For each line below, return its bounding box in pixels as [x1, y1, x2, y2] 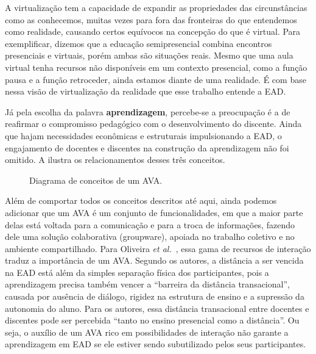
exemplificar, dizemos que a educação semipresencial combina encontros [5, 37, 272, 49]
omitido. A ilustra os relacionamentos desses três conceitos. [5, 153, 225, 166]
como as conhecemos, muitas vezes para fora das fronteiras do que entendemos [5, 13, 297, 26]
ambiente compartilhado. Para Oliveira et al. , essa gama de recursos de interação [5, 242, 311, 255]
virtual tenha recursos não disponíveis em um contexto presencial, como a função [5, 60, 307, 73]
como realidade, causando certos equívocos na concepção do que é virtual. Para [5, 25, 301, 38]
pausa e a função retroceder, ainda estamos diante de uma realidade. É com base [5, 73, 306, 85]
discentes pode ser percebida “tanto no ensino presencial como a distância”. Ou [5, 314, 300, 327]
